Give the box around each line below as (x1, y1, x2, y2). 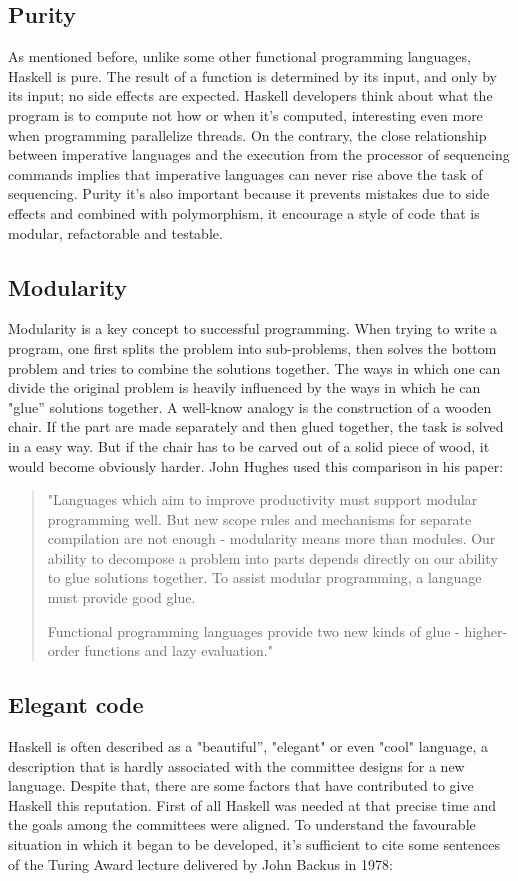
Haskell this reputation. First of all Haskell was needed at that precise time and (8, 794, 497, 815)
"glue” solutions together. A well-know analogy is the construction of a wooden (8, 396, 492, 417)
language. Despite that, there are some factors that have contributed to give (8, 775, 474, 796)
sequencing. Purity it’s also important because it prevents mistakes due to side (8, 183, 490, 204)
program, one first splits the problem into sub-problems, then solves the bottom (8, 337, 497, 358)
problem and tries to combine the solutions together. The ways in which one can (8, 357, 501, 378)
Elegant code (8, 689, 144, 720)
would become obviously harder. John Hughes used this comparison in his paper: (8, 455, 504, 476)
